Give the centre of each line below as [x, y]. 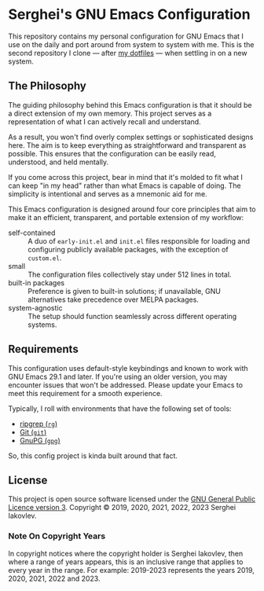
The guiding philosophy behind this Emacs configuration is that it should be [130, 105]
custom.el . [45, 258]
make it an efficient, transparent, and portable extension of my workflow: [126, 217]
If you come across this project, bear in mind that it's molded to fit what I [126, 177]
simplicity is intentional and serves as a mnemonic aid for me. [108, 193]
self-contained [32, 233]
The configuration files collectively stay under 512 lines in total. [130, 274]
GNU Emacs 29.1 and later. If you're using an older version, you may [118, 376]
